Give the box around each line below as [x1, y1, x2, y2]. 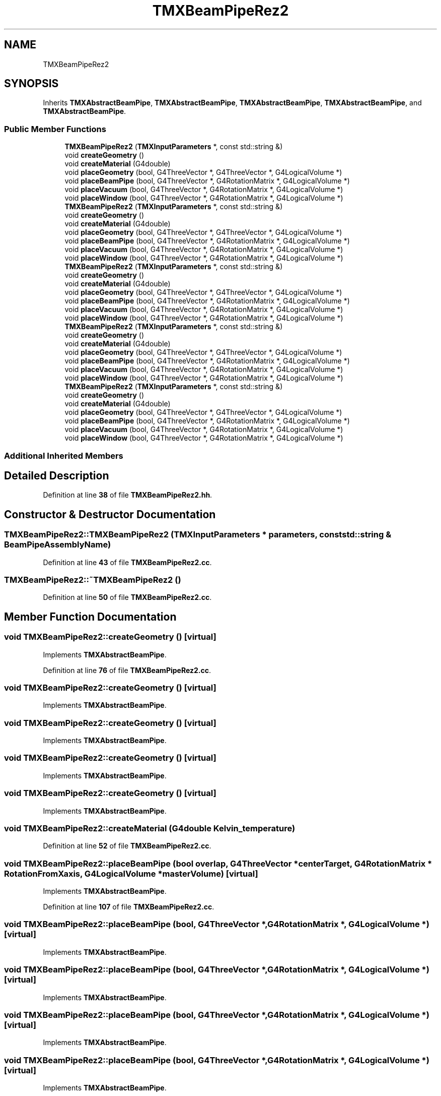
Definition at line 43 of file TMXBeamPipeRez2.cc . [43, 558, 212, 567]
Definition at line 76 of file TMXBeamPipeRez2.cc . [43, 665, 211, 675]
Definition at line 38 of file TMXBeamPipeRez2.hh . [43, 491, 212, 500]
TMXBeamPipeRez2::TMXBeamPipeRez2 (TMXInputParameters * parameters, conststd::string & [4, 529, 392, 540]
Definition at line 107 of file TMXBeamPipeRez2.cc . [43, 902, 214, 911]
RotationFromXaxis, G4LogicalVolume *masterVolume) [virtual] [4, 868, 258, 879]
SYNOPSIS [4, 77, 59, 90]
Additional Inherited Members [4, 450, 123, 461]
